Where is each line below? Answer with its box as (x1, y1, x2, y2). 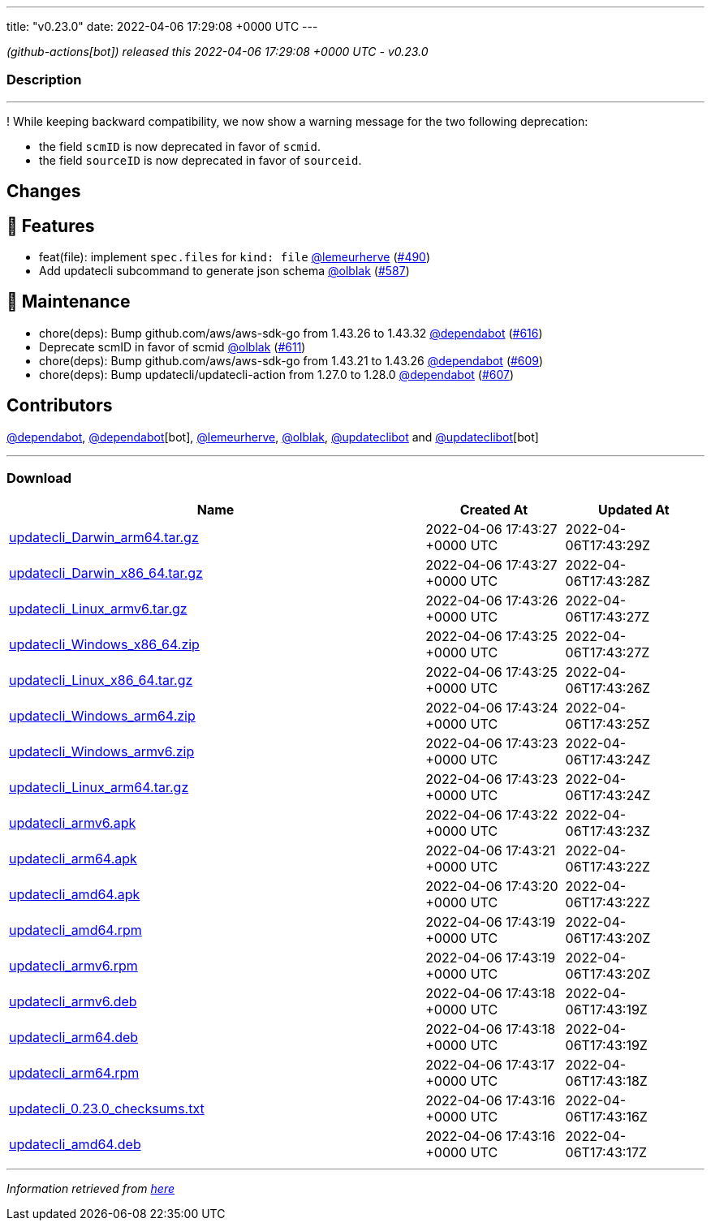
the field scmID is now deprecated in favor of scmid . (39, 139, 321, 153)
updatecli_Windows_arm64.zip (9, 708, 196, 725)
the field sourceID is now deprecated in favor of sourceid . (39, 153, 362, 167)
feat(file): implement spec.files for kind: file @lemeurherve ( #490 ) (39, 250, 431, 265)
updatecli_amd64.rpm (9, 922, 142, 939)
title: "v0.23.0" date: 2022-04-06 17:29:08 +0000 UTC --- (6, 19, 318, 33)
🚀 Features (6, 215, 95, 236)
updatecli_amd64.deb (9, 1136, 141, 1153)
